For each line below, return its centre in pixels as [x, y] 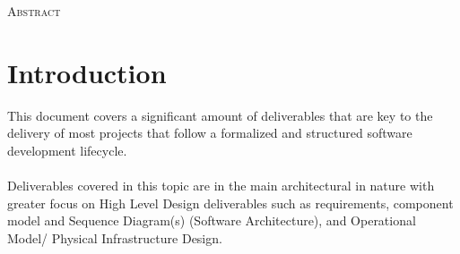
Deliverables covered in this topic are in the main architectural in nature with [221, 186]
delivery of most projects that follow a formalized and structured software [210, 133]
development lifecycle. [67, 150]
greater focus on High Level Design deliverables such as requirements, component [230, 203]
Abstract [34, 11]
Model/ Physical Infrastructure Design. [115, 237]
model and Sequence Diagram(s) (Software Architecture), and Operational [212, 220]
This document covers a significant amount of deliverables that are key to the [220, 115]
